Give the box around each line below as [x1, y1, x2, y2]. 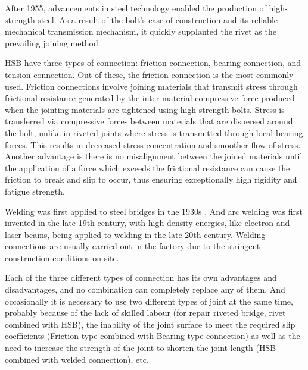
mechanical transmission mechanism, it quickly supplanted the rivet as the [5, 25, 276, 37]
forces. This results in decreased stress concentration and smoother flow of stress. [5, 138, 301, 150]
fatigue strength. [5, 184, 65, 197]
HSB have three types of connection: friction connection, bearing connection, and [5, 57, 301, 69]
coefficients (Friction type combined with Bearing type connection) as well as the [5, 330, 300, 342]
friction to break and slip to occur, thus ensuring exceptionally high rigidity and [5, 173, 297, 186]
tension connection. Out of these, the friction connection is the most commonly [5, 68, 294, 80]
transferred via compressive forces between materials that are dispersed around [5, 115, 293, 127]
